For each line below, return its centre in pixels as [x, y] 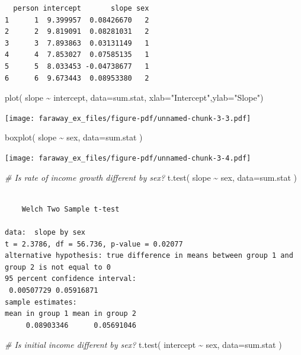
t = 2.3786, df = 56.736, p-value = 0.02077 [94, 244]
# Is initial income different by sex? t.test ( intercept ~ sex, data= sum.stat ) [143, 345]
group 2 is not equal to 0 [58, 267]
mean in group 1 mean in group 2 [71, 314]
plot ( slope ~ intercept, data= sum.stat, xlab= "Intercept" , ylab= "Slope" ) [134, 97]
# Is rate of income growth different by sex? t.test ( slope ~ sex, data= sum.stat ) [151, 177]
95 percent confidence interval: [71, 279]
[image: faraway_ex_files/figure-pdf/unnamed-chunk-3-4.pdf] [128, 158]
